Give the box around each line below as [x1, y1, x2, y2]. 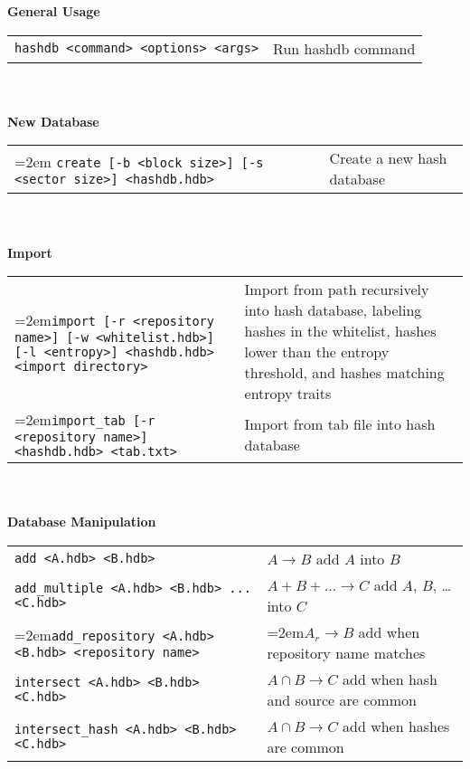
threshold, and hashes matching [244, 362, 445, 384]
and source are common [267, 688, 417, 710]
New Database [7, 111, 99, 130]
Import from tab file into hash [244, 413, 436, 434]
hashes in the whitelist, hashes [244, 320, 437, 342]
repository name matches [267, 641, 426, 663]
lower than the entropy [244, 341, 390, 363]
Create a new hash [329, 147, 447, 169]
